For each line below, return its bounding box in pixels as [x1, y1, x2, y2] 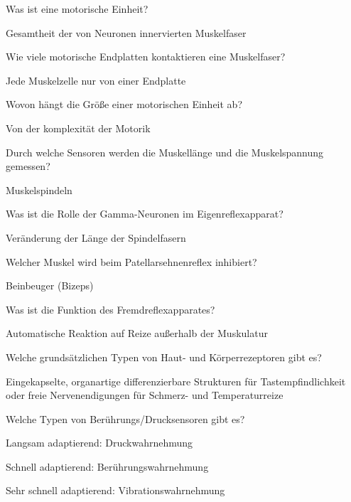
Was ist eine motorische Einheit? [6, 1, 148, 16]
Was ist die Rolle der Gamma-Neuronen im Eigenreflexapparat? [6, 206, 283, 221]
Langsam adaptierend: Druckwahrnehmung [6, 435, 193, 450]
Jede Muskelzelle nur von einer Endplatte [6, 73, 186, 87]
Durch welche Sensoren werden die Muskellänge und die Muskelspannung [6, 144, 324, 159]
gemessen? [6, 159, 50, 173]
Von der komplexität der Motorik [6, 120, 151, 135]
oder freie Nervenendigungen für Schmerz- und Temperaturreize [6, 388, 283, 402]
